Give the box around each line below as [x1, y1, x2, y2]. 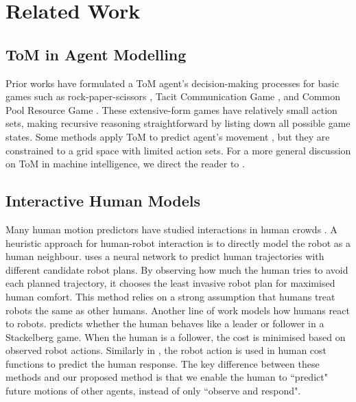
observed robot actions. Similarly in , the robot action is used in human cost [5, 343, 327, 357]
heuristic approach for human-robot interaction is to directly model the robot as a [5, 235, 351, 250]
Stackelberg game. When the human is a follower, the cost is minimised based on [5, 329, 346, 344]
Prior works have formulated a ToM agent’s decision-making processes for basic [5, 75, 339, 90]
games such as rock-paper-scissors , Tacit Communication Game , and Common [5, 89, 340, 104]
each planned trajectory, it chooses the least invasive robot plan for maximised [5, 276, 335, 290]
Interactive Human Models [5, 190, 201, 211]
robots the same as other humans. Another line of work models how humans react [5, 303, 350, 317]
